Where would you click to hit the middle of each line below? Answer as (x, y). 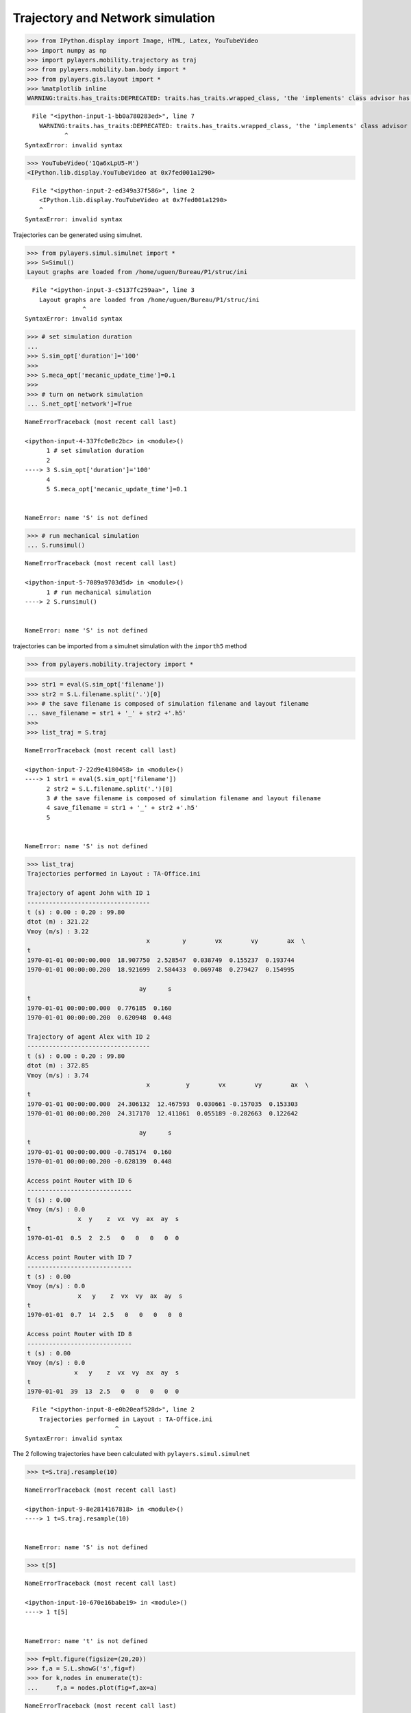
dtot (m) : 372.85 (58, 1066)
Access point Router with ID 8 (80, 1334)
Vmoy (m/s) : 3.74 (58, 1075)
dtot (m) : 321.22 (58, 922)
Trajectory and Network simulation (114, 18)
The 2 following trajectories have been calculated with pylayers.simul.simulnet (132, 1454)
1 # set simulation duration (95, 451)
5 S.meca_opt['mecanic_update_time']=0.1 (117, 489)
